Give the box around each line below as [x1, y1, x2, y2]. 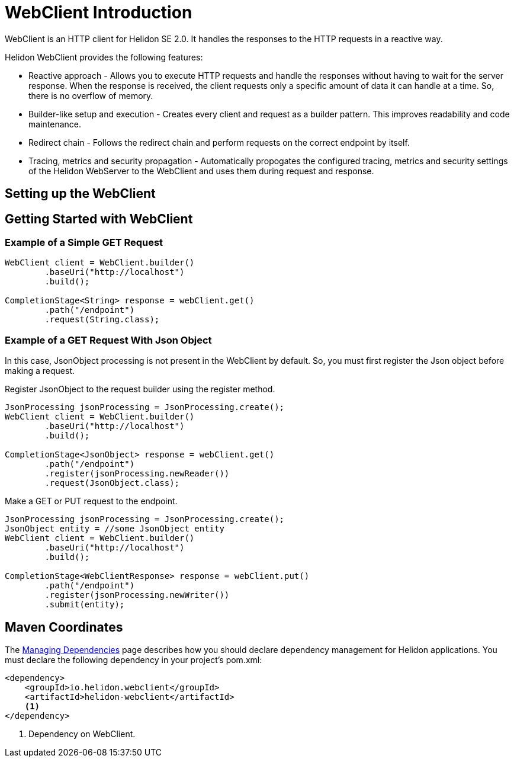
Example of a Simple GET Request [5, 236, 163, 249]
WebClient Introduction [5, 2, 192, 23]
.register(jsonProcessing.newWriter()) [44, 590, 230, 600]
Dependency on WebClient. [28, 728, 136, 739]
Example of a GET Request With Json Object [5, 334, 212, 346]
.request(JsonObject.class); [44, 478, 180, 488]
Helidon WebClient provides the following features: [5, 52, 203, 62]
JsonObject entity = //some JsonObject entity [5, 524, 224, 534]
